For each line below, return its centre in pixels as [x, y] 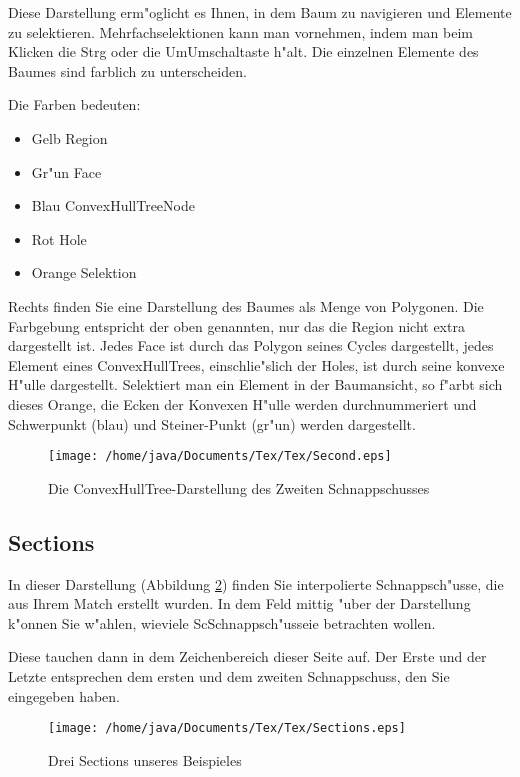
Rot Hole [59, 238]
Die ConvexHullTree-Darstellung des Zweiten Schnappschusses [239, 487]
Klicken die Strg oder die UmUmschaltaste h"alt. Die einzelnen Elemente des [243, 51]
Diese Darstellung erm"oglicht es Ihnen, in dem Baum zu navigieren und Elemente [260, 12]
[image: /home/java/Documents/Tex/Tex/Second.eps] [220, 456]
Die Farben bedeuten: [74, 104]
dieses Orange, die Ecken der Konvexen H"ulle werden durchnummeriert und [242, 403]
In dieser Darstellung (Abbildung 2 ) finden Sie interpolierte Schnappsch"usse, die [256, 583]
